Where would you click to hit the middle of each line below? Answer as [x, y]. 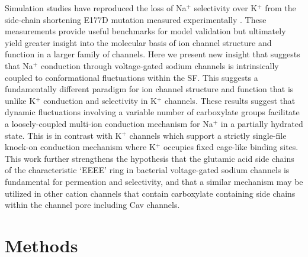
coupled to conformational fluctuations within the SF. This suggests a [131, 77]
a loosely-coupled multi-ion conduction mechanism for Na [109, 123]
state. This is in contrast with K [63, 135]
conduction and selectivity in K [100, 100]
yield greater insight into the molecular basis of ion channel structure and [138, 42]
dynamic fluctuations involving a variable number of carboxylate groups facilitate [152, 112]
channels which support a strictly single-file [208, 135]
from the [280, 8]
